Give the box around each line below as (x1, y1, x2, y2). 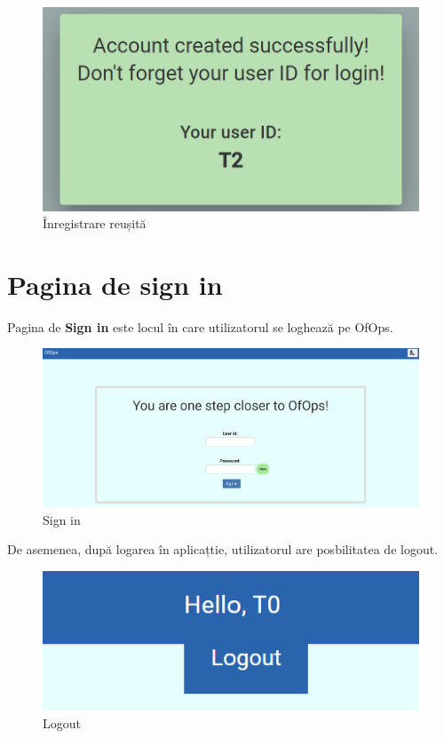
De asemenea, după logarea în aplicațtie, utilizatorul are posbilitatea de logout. (7, 540, 439, 559)
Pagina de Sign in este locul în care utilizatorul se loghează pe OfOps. (7, 317, 393, 336)
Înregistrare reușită (43, 214, 147, 233)
